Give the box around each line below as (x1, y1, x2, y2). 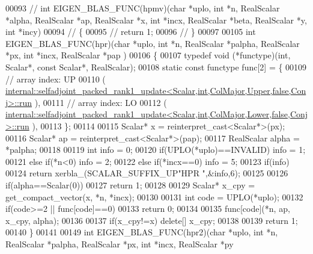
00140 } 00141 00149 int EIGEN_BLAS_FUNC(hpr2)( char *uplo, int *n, (5, 226, 278, 238)
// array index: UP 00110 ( (5, 72, 106, 85)
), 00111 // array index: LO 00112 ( (34, 96, 167, 108)
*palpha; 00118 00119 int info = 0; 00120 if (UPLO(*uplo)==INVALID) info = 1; (5, 143, 306, 156)
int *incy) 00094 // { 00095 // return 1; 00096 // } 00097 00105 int (5, 25, 256, 38)
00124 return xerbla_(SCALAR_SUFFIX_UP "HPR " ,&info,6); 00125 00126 (5, 167, 288, 179)
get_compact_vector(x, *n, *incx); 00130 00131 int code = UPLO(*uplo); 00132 (5, 190, 303, 203)
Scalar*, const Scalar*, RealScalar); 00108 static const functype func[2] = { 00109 (5, 60, 307, 73)
